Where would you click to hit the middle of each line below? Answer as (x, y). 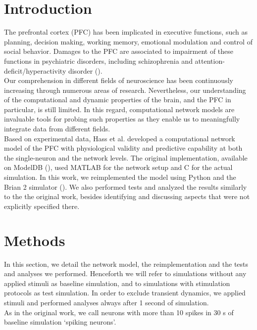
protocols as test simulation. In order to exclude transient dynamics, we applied (125, 293)
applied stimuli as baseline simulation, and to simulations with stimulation (117, 283)
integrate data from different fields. (57, 129)
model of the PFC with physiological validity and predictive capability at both (123, 148)
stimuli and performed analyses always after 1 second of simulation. (106, 302)
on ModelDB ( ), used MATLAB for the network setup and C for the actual (118, 167)
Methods (35, 240)
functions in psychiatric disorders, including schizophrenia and (98, 61)
